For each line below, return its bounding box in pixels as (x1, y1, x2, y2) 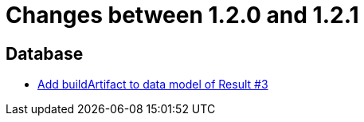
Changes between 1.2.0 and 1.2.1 (6, 2, 359, 29)
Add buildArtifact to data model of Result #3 (37, 77, 268, 92)
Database (6, 43, 84, 64)
